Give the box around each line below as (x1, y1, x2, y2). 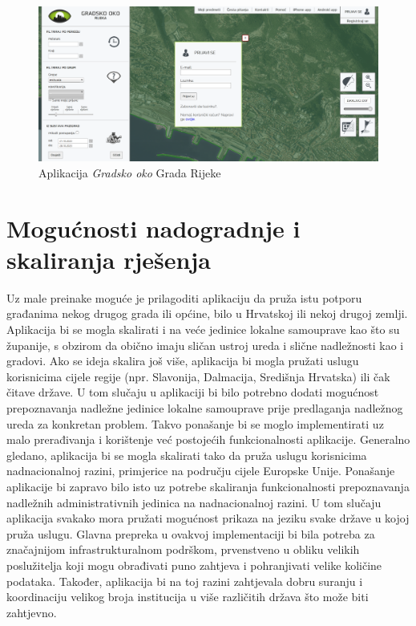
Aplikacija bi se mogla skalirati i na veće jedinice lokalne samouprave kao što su (6, 321, 400, 338)
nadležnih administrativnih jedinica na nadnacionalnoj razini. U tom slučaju (6, 494, 382, 510)
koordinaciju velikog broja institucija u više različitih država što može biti (6, 588, 369, 605)
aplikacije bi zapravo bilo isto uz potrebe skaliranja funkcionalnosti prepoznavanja (6, 478, 410, 494)
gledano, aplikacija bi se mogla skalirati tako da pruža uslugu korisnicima (6, 446, 367, 463)
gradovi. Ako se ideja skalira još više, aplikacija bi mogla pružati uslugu (6, 352, 359, 369)
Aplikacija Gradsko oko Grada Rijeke (38, 164, 221, 181)
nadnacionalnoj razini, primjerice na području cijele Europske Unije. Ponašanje (6, 462, 395, 479)
